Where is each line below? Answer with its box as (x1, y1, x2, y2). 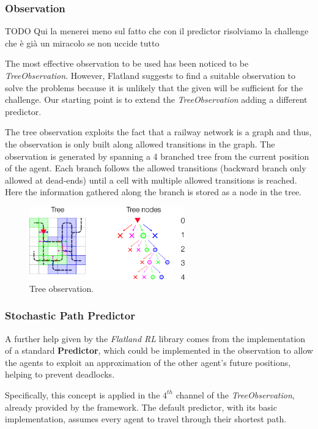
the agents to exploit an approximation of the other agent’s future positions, (5, 356, 291, 368)
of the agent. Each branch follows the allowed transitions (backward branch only (5, 162, 306, 174)
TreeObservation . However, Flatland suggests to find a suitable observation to (5, 69, 296, 81)
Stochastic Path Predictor (5, 308, 135, 323)
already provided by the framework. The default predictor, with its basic (5, 400, 277, 413)
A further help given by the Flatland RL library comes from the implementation (5, 332, 306, 345)
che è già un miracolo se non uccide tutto (5, 36, 160, 49)
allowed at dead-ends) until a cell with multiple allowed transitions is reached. (5, 173, 297, 186)
